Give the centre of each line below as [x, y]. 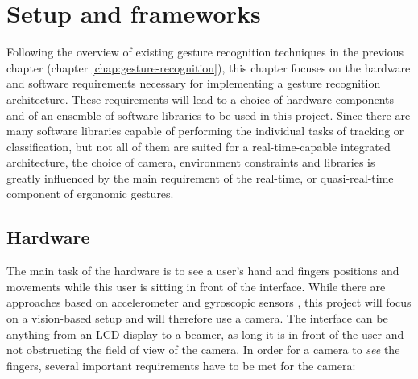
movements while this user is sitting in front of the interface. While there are [196, 286]
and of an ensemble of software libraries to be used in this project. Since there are [209, 115]
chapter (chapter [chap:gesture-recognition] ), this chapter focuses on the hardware [209, 67]
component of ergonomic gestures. [90, 194]
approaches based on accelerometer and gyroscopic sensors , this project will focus [209, 302]
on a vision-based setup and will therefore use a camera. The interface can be [197, 318]
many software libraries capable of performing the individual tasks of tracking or [205, 131]
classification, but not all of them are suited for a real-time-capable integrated [199, 146]
